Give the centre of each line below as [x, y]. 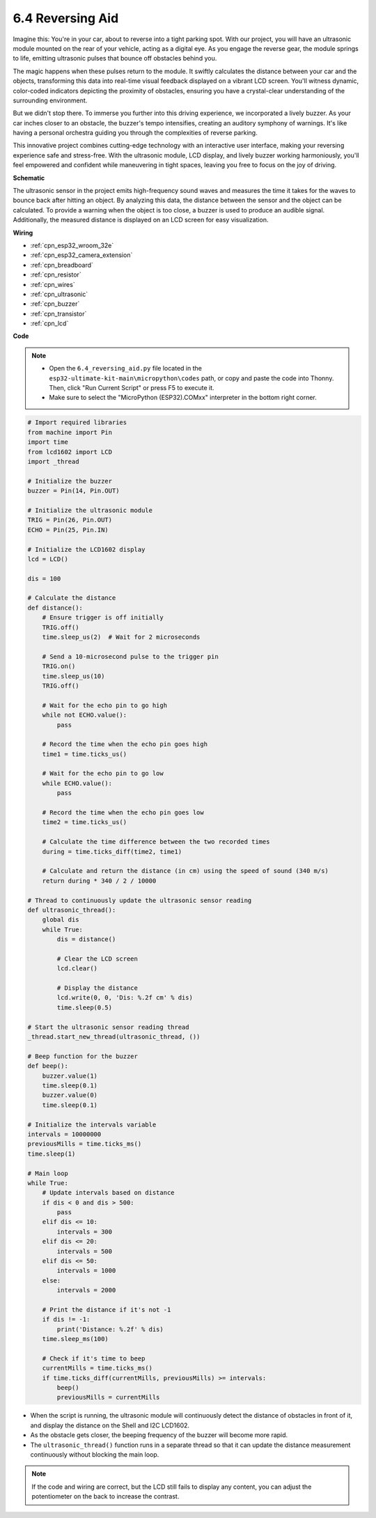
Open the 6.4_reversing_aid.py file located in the [125, 369]
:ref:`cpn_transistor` [58, 313]
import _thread [53, 461]
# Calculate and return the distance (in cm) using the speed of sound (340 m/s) [185, 871]
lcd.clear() [77, 969]
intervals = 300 [85, 1232]
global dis [61, 920]
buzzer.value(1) [70, 1076]
